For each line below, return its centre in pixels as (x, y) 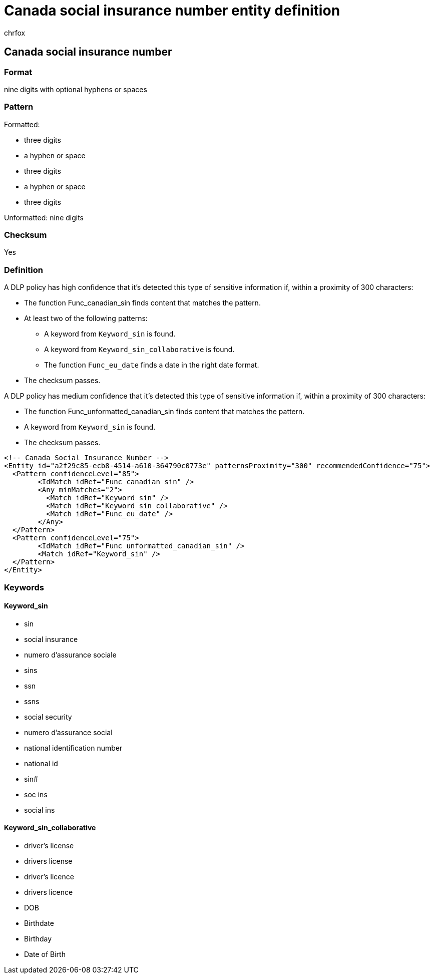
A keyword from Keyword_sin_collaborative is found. (139, 350)
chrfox (15, 33)
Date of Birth (45, 954)
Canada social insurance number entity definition (172, 11)
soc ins (36, 794)
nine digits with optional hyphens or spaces (76, 89)
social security (48, 717)
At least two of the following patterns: (86, 318)
